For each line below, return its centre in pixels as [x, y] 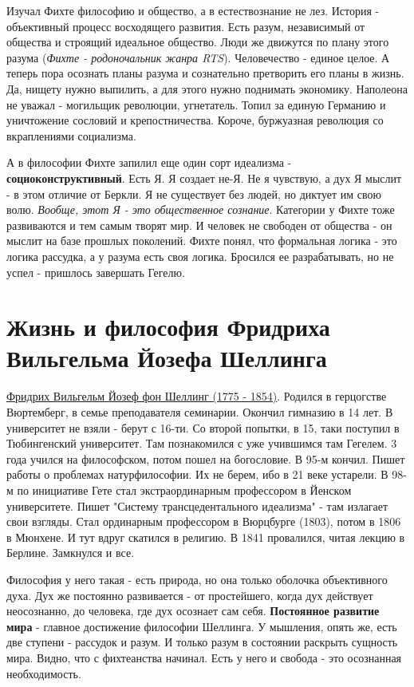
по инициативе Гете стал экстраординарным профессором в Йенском [184, 490]
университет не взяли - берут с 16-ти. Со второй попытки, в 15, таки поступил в [203, 427]
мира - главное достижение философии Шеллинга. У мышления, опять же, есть [202, 626]
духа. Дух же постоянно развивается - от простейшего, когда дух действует [190, 595]
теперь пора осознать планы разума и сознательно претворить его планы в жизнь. [205, 73]
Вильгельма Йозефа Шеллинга [167, 358]
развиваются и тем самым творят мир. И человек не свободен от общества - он [199, 225]
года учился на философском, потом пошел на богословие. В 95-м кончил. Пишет [206, 458]
